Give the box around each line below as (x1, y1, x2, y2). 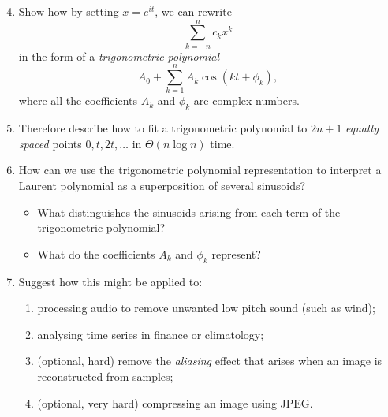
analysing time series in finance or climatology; (37, 326, 264, 342)
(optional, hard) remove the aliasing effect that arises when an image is (37, 352, 382, 369)
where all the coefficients (18, 92, 137, 109)
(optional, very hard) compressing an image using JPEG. (37, 394, 313, 411)
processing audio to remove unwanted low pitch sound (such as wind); (37, 300, 375, 316)
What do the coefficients (37, 245, 155, 262)
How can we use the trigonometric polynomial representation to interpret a (18, 162, 382, 178)
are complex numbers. (193, 92, 300, 109)
